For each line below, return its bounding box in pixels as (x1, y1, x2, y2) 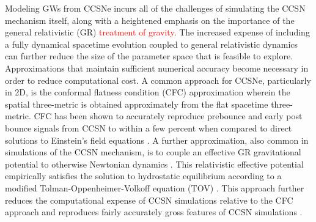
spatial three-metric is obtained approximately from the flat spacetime (5, 97, 268, 110)
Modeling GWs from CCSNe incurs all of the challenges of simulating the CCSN (5, 2, 306, 14)
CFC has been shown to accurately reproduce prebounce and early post (34, 109, 303, 122)
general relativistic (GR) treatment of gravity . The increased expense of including (5, 26, 310, 39)
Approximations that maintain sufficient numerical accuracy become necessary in (5, 61, 309, 74)
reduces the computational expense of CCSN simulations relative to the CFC (5, 193, 293, 206)
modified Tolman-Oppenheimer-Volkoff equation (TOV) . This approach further (5, 181, 304, 194)
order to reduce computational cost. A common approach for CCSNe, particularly (5, 73, 311, 86)
